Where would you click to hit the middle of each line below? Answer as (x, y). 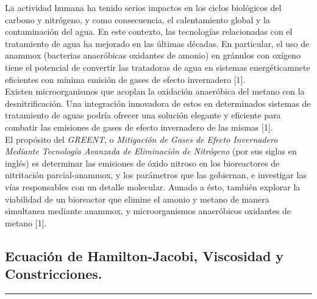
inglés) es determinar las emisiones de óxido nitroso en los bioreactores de (142, 163)
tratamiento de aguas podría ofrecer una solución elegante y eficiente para (143, 115)
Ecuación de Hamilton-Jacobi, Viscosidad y (144, 255)
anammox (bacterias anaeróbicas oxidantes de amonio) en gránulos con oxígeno (153, 55)
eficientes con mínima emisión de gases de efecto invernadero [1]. (125, 79)
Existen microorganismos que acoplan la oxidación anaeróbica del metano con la (155, 91)
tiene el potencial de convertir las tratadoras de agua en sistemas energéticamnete (158, 67)
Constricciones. (54, 274)
